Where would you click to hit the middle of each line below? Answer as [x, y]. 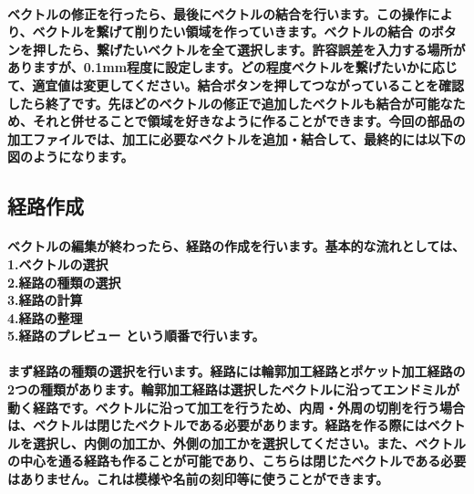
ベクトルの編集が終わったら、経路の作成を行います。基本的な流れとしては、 [236, 246]
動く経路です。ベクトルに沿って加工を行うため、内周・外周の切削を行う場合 [236, 407]
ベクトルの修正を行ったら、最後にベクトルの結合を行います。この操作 [217, 13]
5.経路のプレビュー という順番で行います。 [136, 336]
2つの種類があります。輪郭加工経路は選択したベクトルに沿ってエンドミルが [233, 389]
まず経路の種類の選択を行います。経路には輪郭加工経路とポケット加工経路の [237, 371]
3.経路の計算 [45, 300]
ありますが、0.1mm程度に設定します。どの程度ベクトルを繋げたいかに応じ [232, 67]
